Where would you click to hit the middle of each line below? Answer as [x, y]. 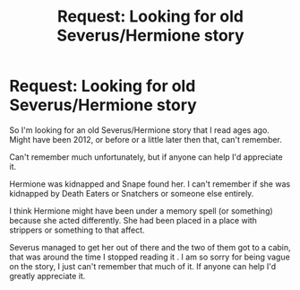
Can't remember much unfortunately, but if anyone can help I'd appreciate [146, 157]
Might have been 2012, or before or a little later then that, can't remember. [146, 139]
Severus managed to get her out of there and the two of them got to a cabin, [150, 247]
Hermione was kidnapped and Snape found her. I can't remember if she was [150, 184]
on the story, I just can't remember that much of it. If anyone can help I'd [143, 266]
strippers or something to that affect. [77, 230]
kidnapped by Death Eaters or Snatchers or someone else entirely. [132, 193]
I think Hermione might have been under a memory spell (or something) [141, 211]
